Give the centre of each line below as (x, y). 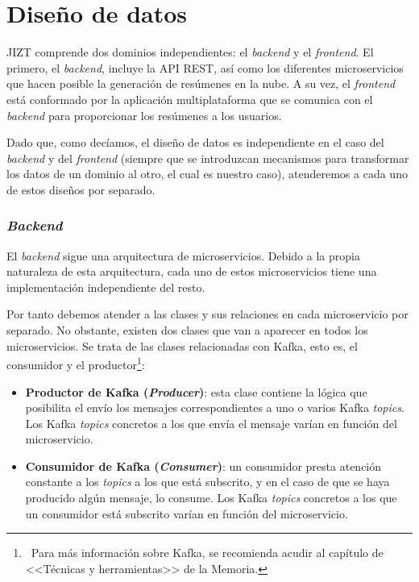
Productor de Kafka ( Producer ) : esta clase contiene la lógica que (196, 391)
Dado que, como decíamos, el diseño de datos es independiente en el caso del (195, 142)
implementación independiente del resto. (106, 287)
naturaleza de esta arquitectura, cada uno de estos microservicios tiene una (192, 271)
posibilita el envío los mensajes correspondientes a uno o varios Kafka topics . (215, 407)
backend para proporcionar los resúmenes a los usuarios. (144, 115)
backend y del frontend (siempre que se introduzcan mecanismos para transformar (208, 158)
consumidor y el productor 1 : (76, 363)
